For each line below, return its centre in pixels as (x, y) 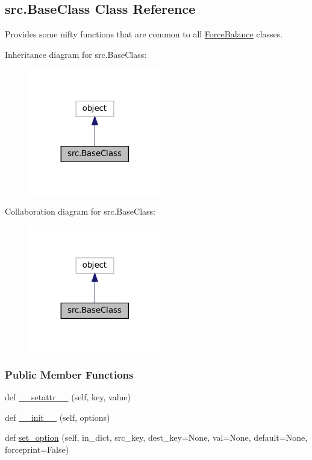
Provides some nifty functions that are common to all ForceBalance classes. (144, 34)
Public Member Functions (69, 374)
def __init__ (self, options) (58, 417)
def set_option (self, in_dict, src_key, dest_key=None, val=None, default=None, (156, 437)
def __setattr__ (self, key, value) (68, 396)
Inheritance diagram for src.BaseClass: (76, 54)
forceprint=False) (37, 449)
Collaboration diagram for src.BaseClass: (80, 211)
